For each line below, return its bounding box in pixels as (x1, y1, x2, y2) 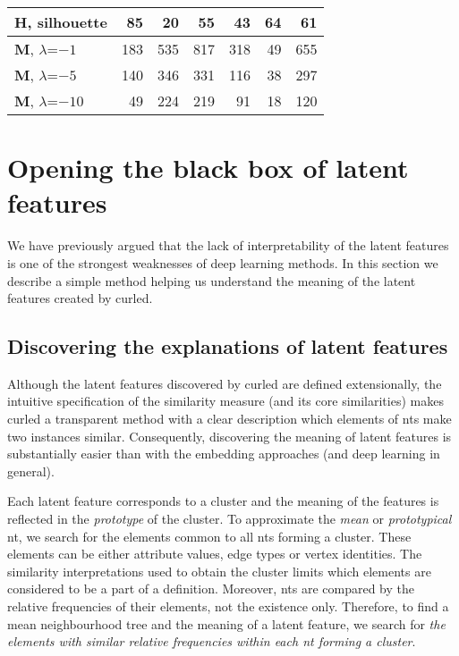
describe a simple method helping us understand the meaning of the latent (7, 271, 416, 290)
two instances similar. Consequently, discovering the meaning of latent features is (7, 426, 452, 445)
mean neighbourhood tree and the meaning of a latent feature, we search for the (7, 614, 446, 633)
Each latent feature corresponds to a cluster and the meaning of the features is (7, 492, 439, 510)
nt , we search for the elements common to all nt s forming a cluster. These (7, 526, 412, 545)
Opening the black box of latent (7, 149, 409, 186)
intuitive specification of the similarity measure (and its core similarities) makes (7, 391, 444, 410)
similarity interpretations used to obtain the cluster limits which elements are (7, 561, 431, 580)
